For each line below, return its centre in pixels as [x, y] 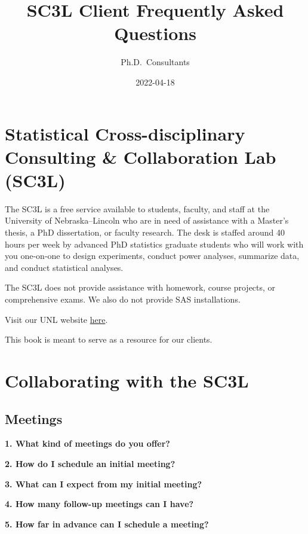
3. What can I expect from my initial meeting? [104, 483]
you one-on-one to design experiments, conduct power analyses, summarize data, [152, 256]
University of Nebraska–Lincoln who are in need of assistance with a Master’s [147, 220]
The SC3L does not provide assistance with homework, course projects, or [140, 287]
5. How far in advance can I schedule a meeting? [107, 524]
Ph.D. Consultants [155, 62]
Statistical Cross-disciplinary [125, 133]
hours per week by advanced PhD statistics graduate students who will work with [154, 244]
